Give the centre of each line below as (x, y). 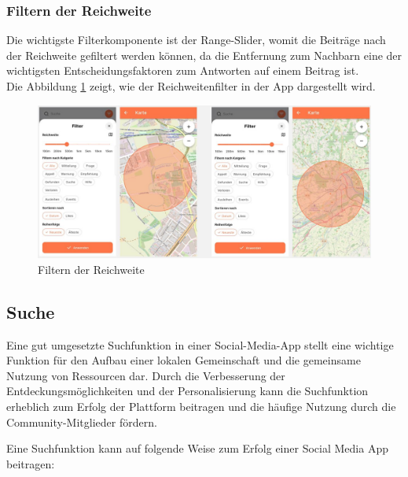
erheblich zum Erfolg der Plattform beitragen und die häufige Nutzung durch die (201, 406)
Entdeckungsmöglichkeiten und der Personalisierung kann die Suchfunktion (187, 391)
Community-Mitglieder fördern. (82, 422)
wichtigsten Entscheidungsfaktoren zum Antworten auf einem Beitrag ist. (183, 70)
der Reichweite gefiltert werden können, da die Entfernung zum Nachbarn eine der (204, 55)
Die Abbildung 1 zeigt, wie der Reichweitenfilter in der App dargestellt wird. (191, 86)
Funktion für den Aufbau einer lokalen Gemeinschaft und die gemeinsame (184, 360)
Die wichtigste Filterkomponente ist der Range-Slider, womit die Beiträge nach (196, 40)
